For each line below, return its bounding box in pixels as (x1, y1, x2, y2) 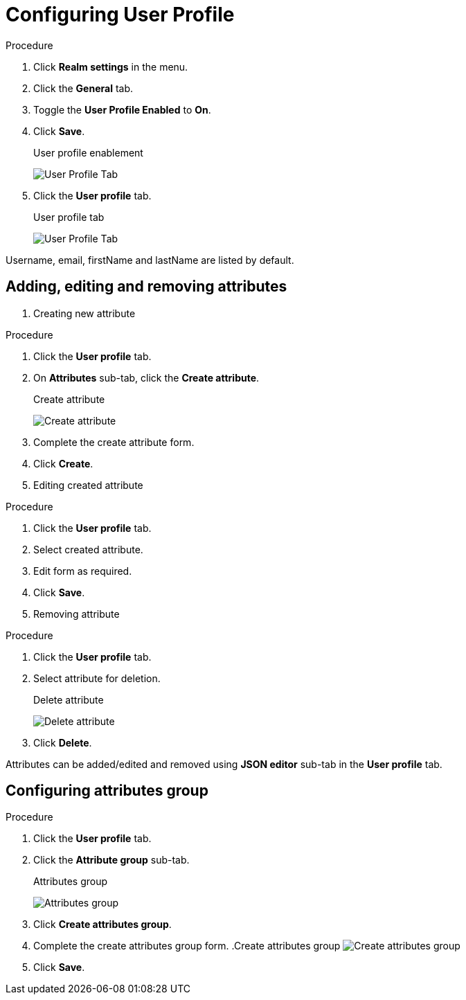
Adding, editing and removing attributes (6, 278, 287, 296)
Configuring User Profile (6, 3, 235, 26)
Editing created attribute (33, 479, 143, 491)
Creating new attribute (33, 307, 136, 319)
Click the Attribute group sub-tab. (33, 854, 190, 866)
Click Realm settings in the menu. (33, 60, 188, 73)
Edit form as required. (33, 564, 132, 577)
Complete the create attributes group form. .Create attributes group (33, 940, 341, 952)
